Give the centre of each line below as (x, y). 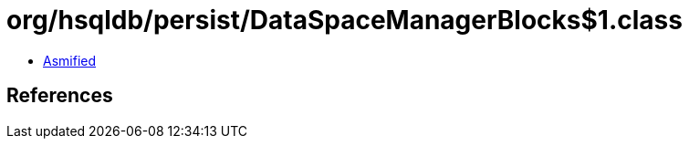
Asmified (70, 60)
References (60, 96)
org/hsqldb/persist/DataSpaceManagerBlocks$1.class (344, 20)
